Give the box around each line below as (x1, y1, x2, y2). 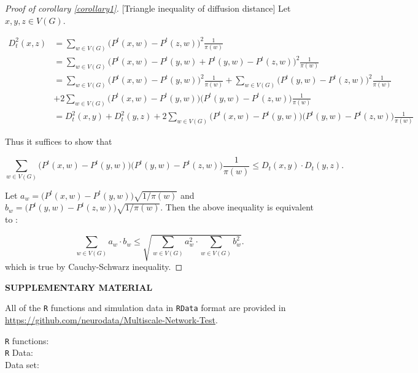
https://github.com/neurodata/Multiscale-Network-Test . (5, 313, 218, 326)
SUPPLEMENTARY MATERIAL (5, 280, 153, 293)
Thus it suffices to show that (5, 135, 112, 148)
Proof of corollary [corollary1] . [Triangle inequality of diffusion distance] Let (5, 2, 291, 14)
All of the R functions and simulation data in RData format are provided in (5, 301, 286, 314)
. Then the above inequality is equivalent (160, 201, 314, 213)
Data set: (5, 358, 39, 371)
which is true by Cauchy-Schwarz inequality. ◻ (5, 260, 183, 273)
